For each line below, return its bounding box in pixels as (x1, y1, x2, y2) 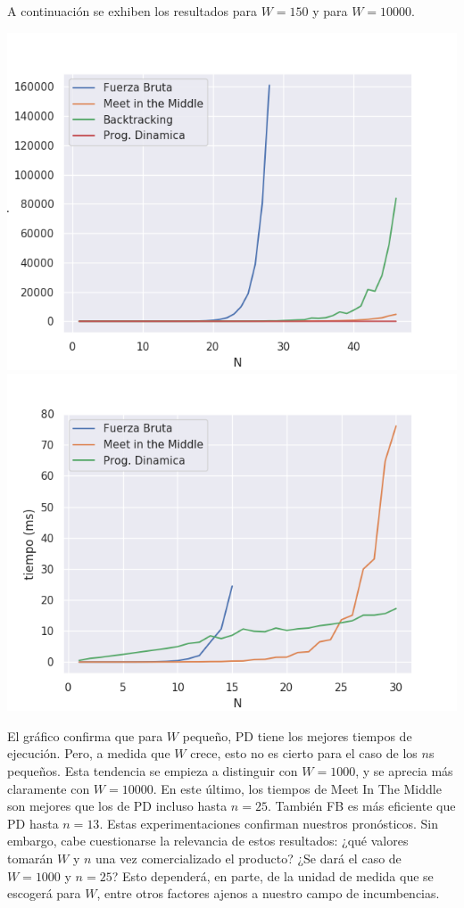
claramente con (7, 779, 90, 797)
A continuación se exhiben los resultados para (7, 2, 257, 20)
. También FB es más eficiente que (267, 797, 456, 815)
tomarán (7, 848, 54, 867)
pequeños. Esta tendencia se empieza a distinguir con (7, 761, 298, 780)
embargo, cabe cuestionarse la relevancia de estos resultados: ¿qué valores (7, 831, 409, 850)
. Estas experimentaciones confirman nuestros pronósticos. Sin (99, 813, 439, 832)
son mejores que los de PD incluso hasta (7, 797, 228, 815)
